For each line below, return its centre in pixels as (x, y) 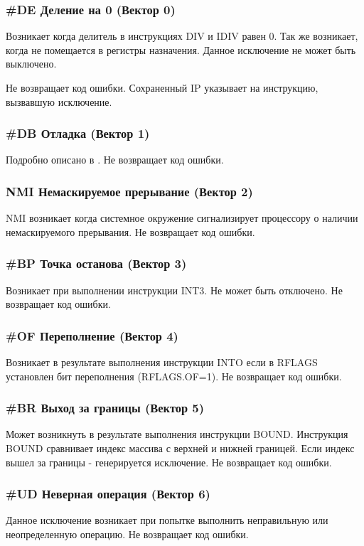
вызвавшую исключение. (59, 101)
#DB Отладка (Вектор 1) (78, 133)
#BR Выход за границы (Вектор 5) (105, 408)
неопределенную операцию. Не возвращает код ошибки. (127, 534)
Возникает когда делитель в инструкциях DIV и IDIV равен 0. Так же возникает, (182, 36)
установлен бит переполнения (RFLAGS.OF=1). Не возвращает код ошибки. (174, 376)
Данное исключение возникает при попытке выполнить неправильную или (167, 520)
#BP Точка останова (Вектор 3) (96, 263)
